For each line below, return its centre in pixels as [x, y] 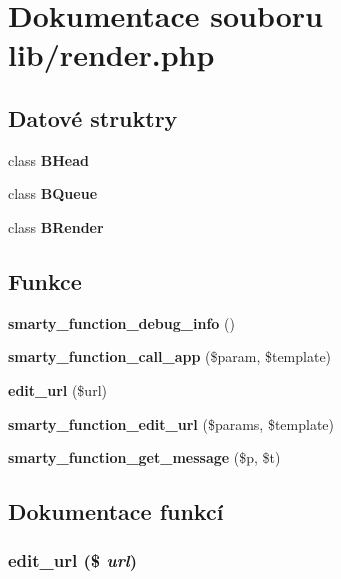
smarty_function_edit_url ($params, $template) [171, 423]
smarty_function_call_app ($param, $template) [170, 356]
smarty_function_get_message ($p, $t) [144, 457]
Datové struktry [93, 117]
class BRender [56, 226]
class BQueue [53, 193]
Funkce [45, 280]
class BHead [49, 159]
